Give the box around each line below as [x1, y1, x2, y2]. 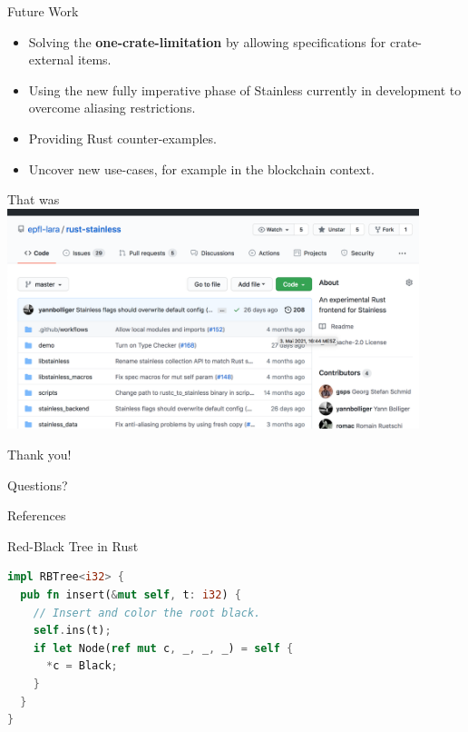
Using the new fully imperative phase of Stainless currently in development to [28, 80, 462, 99]
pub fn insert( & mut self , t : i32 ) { [20, 589, 241, 602]
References [7, 506, 66, 525]
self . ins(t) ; [33, 624, 112, 638]
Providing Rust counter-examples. [28, 128, 217, 147]
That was [7, 190, 60, 209]
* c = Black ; [45, 659, 118, 673]
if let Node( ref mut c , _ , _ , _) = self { [33, 641, 294, 655]
